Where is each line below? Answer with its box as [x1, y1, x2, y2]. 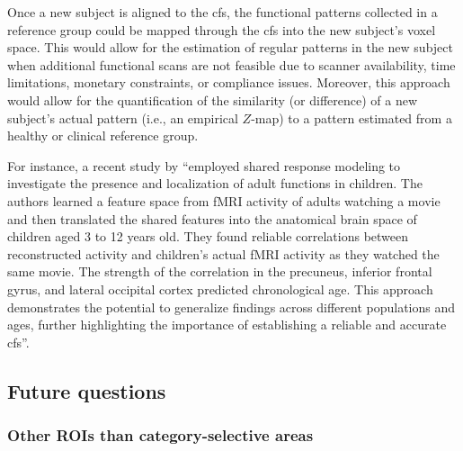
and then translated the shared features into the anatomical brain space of [7, 209, 417, 228]
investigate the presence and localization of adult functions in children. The [7, 174, 423, 193]
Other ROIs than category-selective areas [7, 423, 314, 446]
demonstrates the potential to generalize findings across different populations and [7, 297, 456, 316]
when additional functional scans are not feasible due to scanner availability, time [7, 55, 456, 74]
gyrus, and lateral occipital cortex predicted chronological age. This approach [7, 279, 433, 298]
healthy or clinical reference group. [7, 126, 199, 145]
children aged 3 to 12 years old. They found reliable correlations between [7, 227, 409, 246]
